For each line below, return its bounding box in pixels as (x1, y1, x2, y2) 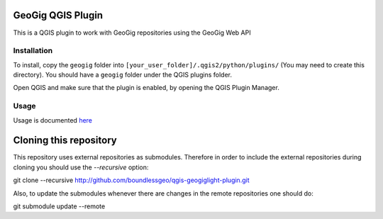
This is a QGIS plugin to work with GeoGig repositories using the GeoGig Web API (13, 28, 251, 37)
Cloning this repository (13, 135, 117, 147)
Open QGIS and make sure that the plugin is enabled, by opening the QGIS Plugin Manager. (13, 84, 279, 92)
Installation (13, 46, 53, 56)
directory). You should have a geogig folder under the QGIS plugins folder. (13, 71, 232, 79)
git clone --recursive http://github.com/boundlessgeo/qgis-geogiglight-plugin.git (13, 176, 250, 184)
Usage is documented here (13, 116, 92, 124)
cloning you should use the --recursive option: (13, 163, 149, 172)
